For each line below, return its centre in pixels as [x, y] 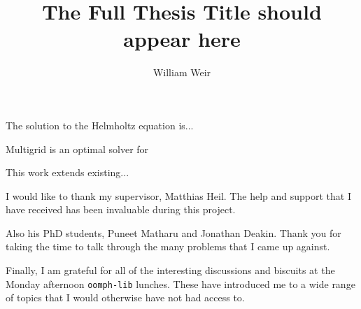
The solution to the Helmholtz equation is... [100, 125]
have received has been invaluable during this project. [121, 209]
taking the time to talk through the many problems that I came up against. [168, 246]
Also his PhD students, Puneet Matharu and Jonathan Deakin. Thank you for [174, 232]
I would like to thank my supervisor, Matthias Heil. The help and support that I [178, 195]
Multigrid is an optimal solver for [77, 149]
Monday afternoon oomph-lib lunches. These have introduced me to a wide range [180, 283]
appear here [182, 39]
